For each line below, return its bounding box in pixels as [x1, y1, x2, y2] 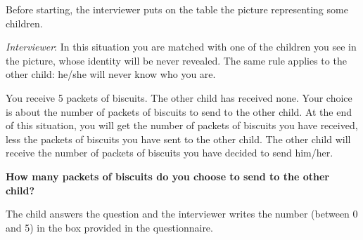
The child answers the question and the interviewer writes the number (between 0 [6, 206, 358, 221]
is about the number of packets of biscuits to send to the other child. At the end [6, 104, 352, 119]
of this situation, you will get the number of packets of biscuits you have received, [6, 118, 358, 133]
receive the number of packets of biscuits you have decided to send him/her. [6, 145, 333, 160]
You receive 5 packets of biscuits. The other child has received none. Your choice [6, 90, 352, 105]
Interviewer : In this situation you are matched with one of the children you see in [6, 39, 357, 54]
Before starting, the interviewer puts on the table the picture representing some [6, 2, 348, 16]
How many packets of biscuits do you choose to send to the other [6, 168, 329, 183]
